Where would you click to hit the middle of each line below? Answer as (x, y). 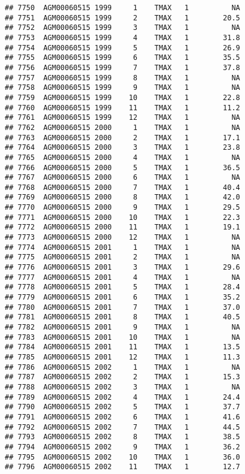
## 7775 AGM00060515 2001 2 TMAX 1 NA (122, 257)
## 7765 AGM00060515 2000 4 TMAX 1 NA (122, 157)
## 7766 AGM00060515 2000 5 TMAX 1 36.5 (122, 167)
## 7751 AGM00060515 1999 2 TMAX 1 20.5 (122, 18)
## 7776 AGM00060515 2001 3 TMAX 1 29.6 (122, 268)
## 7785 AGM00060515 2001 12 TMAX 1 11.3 (122, 357)
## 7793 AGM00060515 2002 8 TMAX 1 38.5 (122, 437)
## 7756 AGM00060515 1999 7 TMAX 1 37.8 (122, 67)
